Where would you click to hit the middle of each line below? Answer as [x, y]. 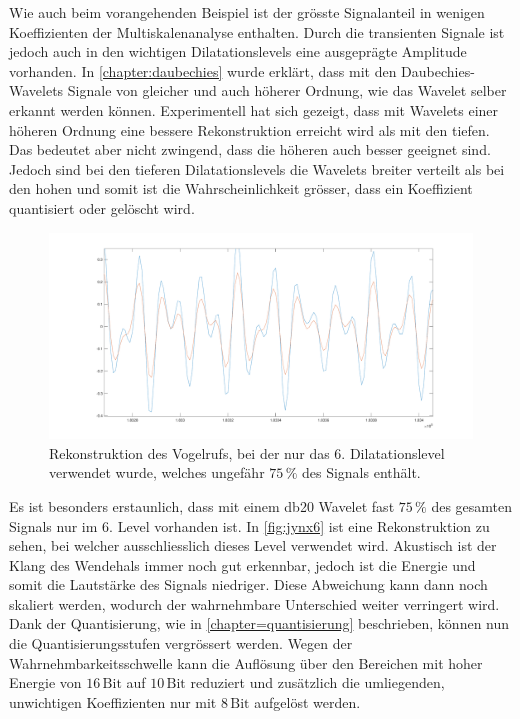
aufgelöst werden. [307, 701]
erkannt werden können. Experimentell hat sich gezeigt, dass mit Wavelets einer [254, 109]
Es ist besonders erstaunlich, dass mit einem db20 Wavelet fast [202, 505]
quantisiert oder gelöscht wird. [102, 207]
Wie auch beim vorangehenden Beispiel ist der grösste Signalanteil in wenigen [247, 12]
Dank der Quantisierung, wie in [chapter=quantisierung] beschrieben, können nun [259, 623]
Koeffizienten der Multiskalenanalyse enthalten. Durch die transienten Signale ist [257, 31]
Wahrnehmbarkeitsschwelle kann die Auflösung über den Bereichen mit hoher [246, 662]
